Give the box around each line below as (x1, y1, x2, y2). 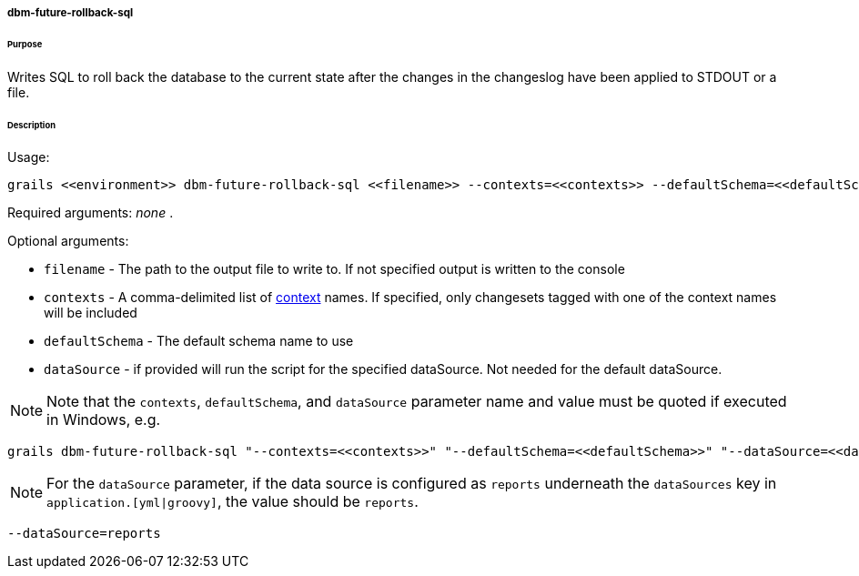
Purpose (7, 38, 43, 49)
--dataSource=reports (7, 526, 161, 541)
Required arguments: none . (7, 205, 174, 221)
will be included (44, 305, 137, 321)
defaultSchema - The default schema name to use (44, 333, 354, 349)
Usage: (7, 149, 50, 166)
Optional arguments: (7, 233, 129, 249)
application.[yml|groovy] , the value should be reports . (46, 492, 419, 511)
